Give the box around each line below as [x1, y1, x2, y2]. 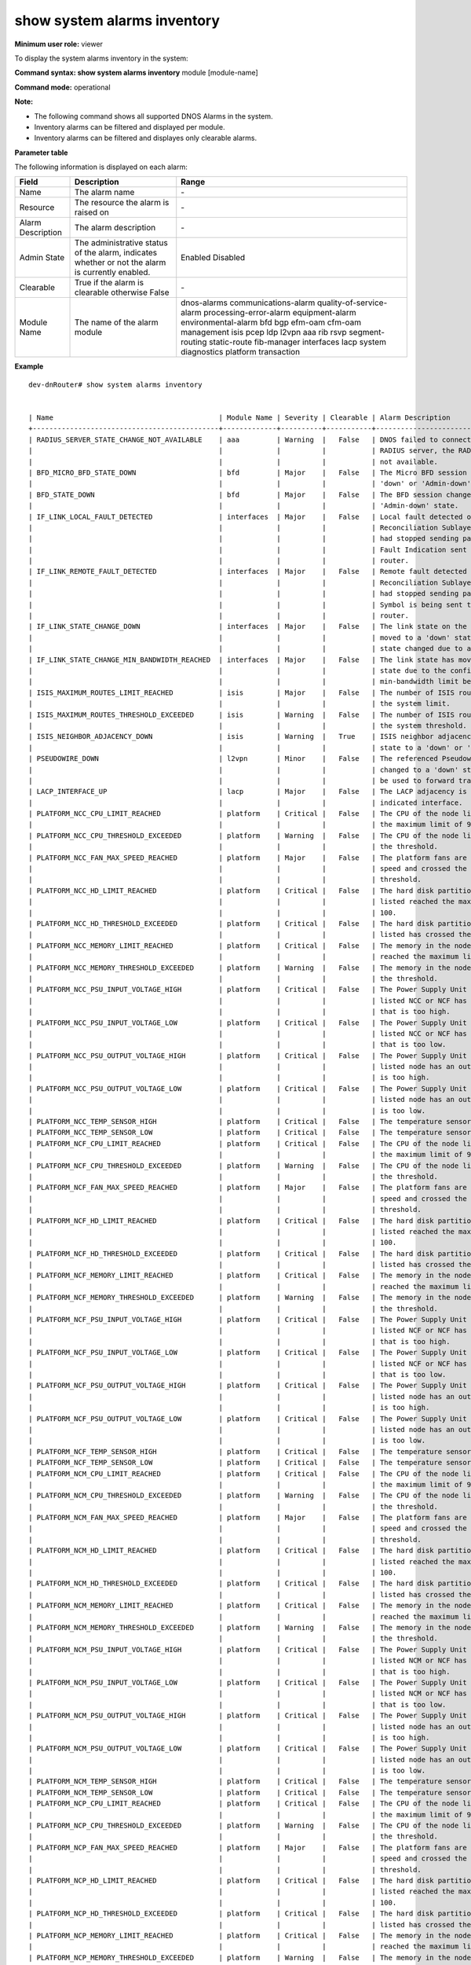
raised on [75, 207, 110, 218]
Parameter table [14, 148, 68, 157]
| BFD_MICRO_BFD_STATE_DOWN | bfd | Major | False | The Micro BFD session [28, 468, 467, 477]
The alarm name [75, 187, 135, 198]
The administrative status [75, 237, 168, 248]
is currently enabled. [75, 267, 151, 278]
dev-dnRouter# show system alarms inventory [28, 380, 203, 389]
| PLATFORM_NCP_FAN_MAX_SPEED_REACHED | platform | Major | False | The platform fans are [28, 1843, 467, 1852]
